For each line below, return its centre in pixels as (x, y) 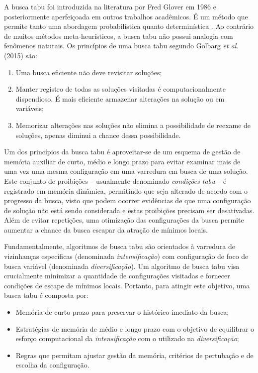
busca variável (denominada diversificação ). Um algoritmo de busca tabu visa (122, 266)
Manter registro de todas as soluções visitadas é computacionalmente (121, 89)
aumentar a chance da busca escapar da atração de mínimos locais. (106, 229)
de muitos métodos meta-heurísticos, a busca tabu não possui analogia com (119, 36)
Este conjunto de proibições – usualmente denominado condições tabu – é (115, 181)
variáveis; (30, 108)
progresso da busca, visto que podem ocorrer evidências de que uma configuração (128, 200)
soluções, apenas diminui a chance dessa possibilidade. (98, 135)
